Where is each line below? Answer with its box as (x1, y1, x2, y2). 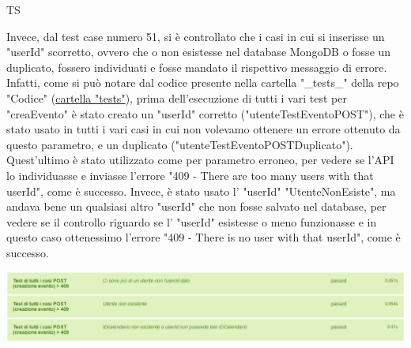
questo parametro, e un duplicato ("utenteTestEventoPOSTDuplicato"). (6, 136, 353, 152)
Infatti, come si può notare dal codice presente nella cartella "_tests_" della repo (6, 74, 399, 91)
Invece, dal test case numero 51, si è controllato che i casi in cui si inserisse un (6, 28, 385, 44)
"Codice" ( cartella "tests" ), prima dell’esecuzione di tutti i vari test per (6, 89, 347, 106)
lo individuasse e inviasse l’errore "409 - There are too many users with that (6, 167, 374, 183)
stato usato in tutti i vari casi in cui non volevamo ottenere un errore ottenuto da (6, 121, 401, 137)
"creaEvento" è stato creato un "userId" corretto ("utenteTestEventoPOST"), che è (6, 105, 404, 122)
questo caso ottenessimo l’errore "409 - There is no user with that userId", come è (6, 229, 401, 245)
